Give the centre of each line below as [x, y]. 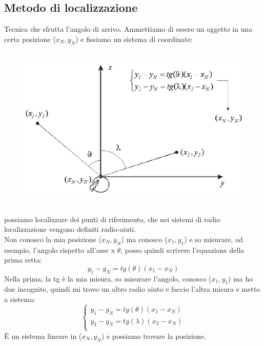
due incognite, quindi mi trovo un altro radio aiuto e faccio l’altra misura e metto [132, 289]
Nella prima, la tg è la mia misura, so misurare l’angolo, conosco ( [108, 278]
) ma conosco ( [144, 239]
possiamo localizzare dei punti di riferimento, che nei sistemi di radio [112, 219]
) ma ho [241, 278]
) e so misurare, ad [214, 239]
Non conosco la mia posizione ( [53, 239]
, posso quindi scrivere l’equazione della [182, 250]
